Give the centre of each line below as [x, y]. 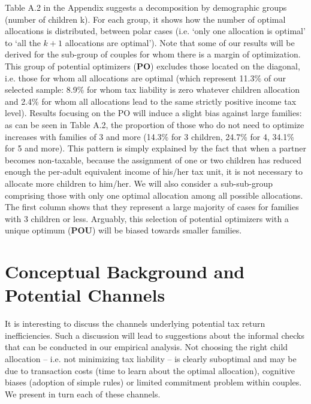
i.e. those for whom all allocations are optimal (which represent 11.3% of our [146, 78]
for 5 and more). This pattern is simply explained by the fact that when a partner [155, 148]
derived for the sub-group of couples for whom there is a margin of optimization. [153, 54]
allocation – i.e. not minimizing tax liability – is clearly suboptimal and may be [151, 358]
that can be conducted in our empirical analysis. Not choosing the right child [147, 347]
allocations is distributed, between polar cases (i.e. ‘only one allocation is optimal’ [155, 31]
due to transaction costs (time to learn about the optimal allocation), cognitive [150, 370]
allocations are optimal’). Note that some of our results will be [180, 42]
